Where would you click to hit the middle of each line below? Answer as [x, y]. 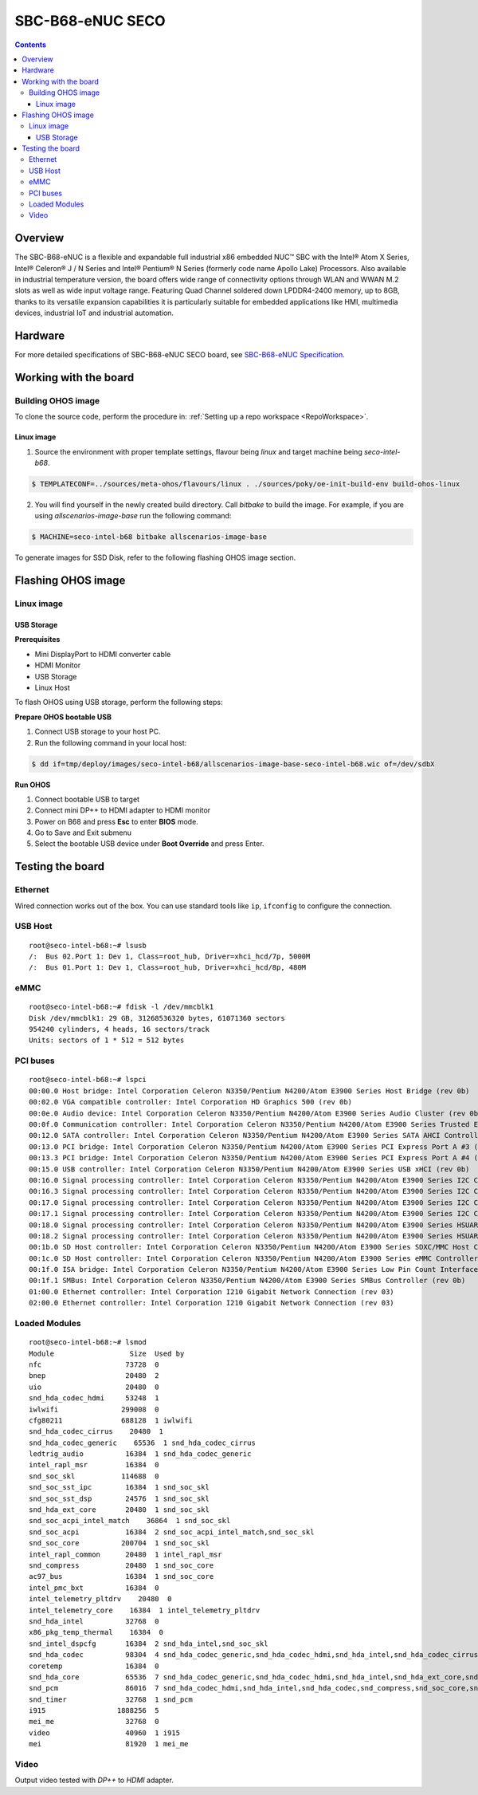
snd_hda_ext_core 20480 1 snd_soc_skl [119, 1510]
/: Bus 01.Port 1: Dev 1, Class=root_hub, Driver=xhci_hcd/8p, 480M [168, 968]
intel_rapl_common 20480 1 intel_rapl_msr [125, 1554]
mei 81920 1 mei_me [109, 1744]
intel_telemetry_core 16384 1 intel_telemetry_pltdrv [145, 1610]
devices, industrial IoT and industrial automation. [94, 313]
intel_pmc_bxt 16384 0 [94, 1588]
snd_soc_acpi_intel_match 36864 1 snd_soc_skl [130, 1521]
